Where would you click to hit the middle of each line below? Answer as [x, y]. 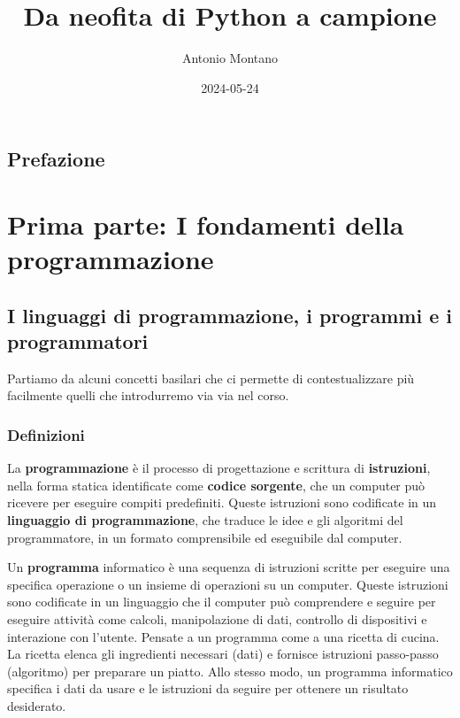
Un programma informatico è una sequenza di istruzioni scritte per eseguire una [229, 567]
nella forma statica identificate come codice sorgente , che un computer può [216, 485]
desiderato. [37, 705]
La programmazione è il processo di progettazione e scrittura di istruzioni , [219, 468]
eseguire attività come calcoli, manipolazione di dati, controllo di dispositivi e [217, 619]
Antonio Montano [230, 58]
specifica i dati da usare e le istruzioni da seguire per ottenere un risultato [208, 688]
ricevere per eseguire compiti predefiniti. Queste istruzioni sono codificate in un [222, 502]
